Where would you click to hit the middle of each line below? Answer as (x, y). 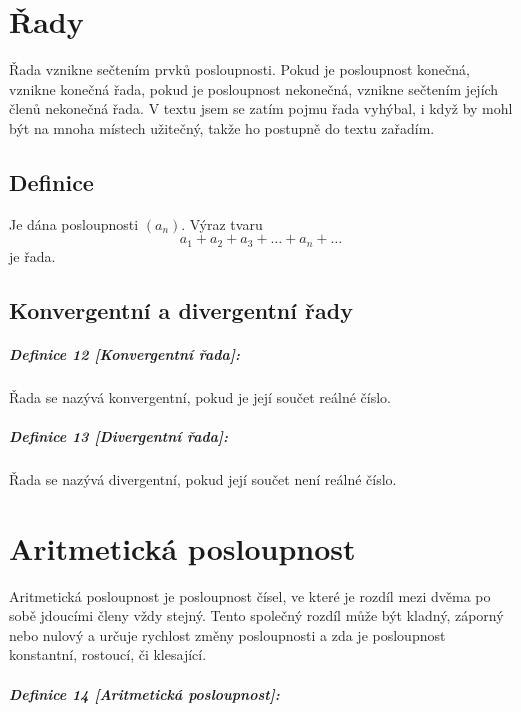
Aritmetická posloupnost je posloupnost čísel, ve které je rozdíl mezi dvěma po (250, 595)
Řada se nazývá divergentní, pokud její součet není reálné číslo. (203, 478)
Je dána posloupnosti (74, 223)
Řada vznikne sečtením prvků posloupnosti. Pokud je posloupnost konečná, (239, 69)
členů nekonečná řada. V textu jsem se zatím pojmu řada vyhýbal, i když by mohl (261, 108)
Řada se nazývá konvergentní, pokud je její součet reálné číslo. (200, 396)
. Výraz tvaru (222, 223)
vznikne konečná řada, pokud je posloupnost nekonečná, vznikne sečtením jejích (254, 88)
